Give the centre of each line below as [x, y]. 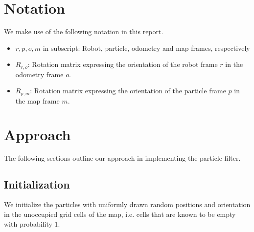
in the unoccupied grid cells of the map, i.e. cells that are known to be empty [120, 214]
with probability [28, 223]
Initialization [37, 184]
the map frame [37, 100]
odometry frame [39, 74]
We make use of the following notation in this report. [84, 32]
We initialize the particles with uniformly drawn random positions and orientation [127, 204]
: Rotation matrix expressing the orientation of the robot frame [123, 64]
